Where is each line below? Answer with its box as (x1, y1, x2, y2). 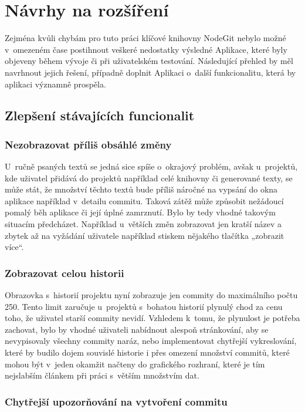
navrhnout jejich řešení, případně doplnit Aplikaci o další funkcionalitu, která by (5, 66, 296, 78)
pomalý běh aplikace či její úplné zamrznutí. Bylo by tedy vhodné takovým (5, 206, 276, 218)
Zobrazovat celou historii (5, 265, 124, 280)
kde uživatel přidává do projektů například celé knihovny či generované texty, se (5, 171, 293, 184)
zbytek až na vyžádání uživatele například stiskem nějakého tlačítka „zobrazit (5, 229, 284, 241)
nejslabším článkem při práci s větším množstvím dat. (5, 369, 199, 381)
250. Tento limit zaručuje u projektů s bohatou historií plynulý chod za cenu (5, 300, 283, 312)
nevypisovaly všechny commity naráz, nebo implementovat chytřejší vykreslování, (5, 335, 297, 347)
